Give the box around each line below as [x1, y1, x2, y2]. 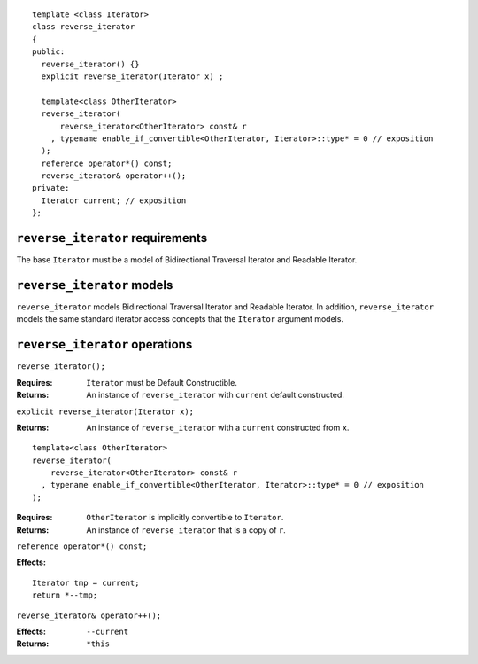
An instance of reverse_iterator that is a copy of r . [86, 524, 287, 535]
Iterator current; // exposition [41, 195, 187, 206]
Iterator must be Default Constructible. [86, 377, 238, 387]
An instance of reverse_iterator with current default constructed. [86, 390, 345, 401]
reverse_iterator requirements [16, 230, 208, 246]
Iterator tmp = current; [32, 577, 140, 588]
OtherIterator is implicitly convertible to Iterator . [86, 512, 284, 523]
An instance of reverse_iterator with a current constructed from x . [86, 422, 350, 433]
